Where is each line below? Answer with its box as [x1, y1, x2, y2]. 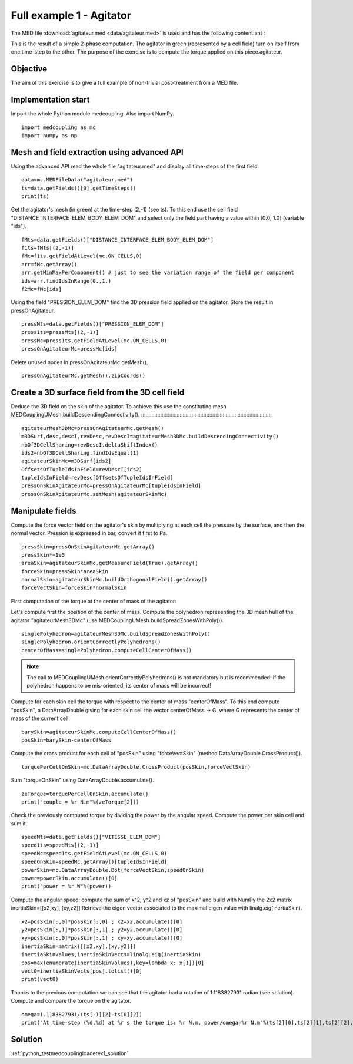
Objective [11, 64, 48, 74]
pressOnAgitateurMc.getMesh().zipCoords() [21, 372, 146, 379]
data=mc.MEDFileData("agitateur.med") [21, 177, 134, 183]
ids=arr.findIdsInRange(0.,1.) [21, 277, 112, 284]
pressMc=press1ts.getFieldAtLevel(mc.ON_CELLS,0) [21, 337, 168, 344]
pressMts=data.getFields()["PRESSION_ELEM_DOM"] [21, 321, 164, 328]
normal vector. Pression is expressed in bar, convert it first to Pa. [11, 530, 168, 537]
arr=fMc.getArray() [21, 261, 78, 267]
